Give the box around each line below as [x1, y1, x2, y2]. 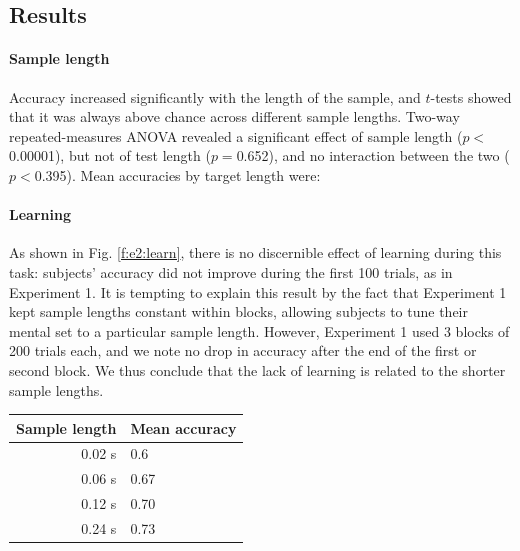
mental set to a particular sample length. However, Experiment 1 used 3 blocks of [9, 320, 510, 341]
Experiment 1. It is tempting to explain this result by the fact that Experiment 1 [9, 281, 507, 302]
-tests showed [430, 86, 512, 107]
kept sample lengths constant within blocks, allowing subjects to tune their [9, 301, 469, 322]
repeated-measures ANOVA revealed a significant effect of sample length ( [9, 125, 463, 146]
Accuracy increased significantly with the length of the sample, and [9, 86, 421, 107]
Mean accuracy [130, 417, 237, 438]
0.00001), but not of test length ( [9, 145, 211, 166]
